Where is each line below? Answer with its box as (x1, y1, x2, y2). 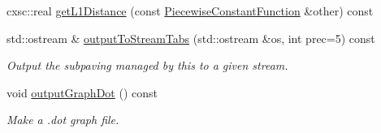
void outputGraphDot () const (6, 84, 158, 101)
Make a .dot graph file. (6, 111, 119, 128)
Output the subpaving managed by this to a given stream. (6, 57, 288, 74)
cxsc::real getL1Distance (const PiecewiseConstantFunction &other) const (6, 2, 374, 19)
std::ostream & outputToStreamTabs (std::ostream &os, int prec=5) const (6, 29, 375, 46)
